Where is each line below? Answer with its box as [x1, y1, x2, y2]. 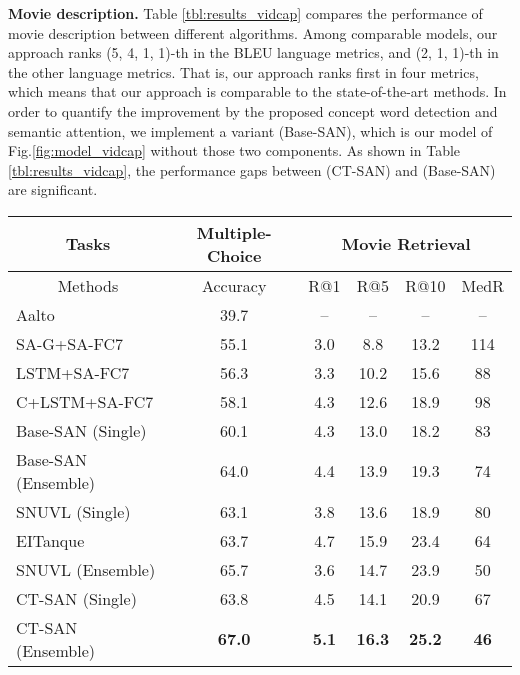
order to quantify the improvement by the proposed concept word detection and [8, 100, 498, 121]
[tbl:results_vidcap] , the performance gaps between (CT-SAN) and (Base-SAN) [8, 159, 496, 180]
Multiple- [196, 220, 272, 244]
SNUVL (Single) [16, 499, 131, 523]
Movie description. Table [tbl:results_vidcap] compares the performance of [8, 3, 483, 23]
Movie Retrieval [341, 232, 471, 256]
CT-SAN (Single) [16, 586, 137, 610]
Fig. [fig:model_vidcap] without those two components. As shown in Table [8, 140, 461, 161]
